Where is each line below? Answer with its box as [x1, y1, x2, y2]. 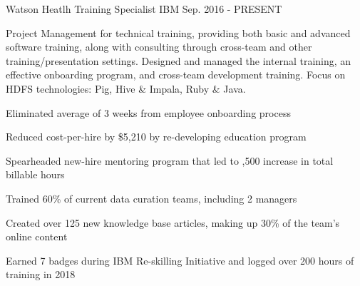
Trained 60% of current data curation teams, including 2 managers [6, 190, 297, 205]
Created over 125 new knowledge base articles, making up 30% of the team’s [6, 215, 340, 230]
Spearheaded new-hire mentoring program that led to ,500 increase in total [6, 153, 334, 168]
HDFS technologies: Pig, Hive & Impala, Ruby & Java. [6, 81, 246, 96]
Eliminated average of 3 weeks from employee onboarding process [6, 105, 291, 120]
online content [6, 229, 68, 244]
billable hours [6, 167, 65, 182]
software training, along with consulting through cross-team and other [6, 39, 312, 54]
